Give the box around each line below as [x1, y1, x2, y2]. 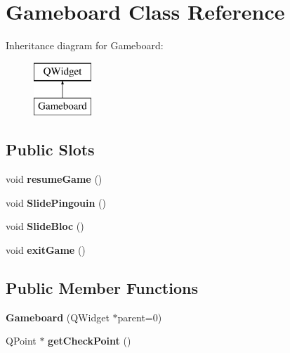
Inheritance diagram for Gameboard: [6, 38, 164, 53]
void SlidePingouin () [6, 195, 106, 210]
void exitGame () [6, 242, 86, 257]
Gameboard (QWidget [6, 309, 110, 324]
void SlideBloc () [6, 219, 84, 233]
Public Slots [6, 139, 95, 160]
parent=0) [117, 309, 162, 324]
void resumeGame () [6, 172, 103, 186]
